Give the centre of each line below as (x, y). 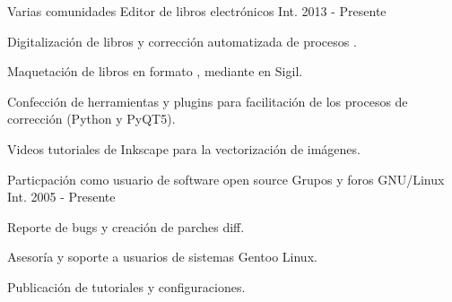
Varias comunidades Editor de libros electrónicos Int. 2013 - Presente (197, 11)
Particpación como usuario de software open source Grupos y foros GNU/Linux (226, 179)
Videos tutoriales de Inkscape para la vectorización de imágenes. (184, 148)
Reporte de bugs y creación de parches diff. (126, 226)
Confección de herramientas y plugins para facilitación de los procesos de (208, 101)
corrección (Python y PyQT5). (91, 119)
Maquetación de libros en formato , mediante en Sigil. (155, 71)
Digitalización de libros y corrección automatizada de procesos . (182, 41)
